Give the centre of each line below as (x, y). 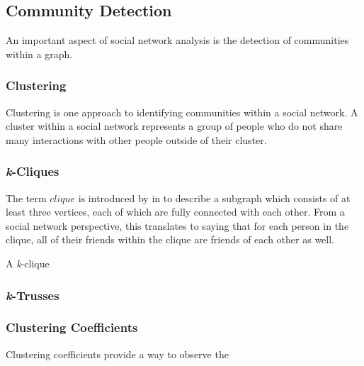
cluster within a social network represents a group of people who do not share (174, 126)
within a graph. (39, 54)
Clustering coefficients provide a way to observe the (117, 354)
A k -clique (28, 263)
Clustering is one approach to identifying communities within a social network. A (182, 112)
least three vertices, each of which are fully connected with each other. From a (175, 212)
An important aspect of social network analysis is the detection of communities (177, 40)
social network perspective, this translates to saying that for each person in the (177, 225)
